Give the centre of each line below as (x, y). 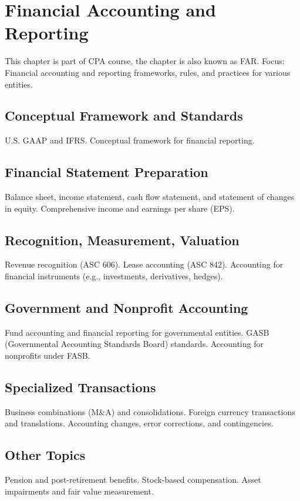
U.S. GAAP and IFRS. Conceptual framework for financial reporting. (130, 140)
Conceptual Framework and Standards (124, 116)
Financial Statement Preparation (107, 172)
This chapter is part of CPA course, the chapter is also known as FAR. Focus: (145, 61)
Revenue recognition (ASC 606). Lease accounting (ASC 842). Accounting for (144, 264)
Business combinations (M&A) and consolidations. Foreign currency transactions (150, 411)
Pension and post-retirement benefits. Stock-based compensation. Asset (133, 480)
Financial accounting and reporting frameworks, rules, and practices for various (148, 72)
